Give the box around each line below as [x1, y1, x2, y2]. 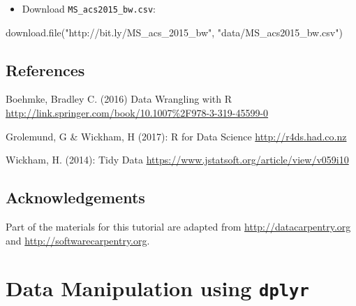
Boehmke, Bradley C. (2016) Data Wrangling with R [6, 92, 232, 106]
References [6, 59, 85, 80]
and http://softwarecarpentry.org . [6, 233, 150, 247]
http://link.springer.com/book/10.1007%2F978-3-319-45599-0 [6, 105, 269, 120]
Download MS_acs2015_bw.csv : [22, 1, 156, 15]
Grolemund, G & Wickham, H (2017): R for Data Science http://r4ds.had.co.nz [6, 129, 347, 143]
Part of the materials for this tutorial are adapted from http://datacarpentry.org [6, 219, 351, 234]
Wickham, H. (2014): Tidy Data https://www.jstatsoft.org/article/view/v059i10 [6, 152, 349, 167]
